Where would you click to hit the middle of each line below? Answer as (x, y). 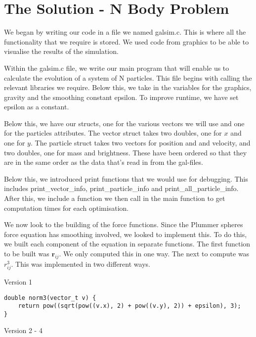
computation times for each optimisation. (66, 208)
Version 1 (18, 281)
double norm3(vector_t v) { (50, 298)
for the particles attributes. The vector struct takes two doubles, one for (113, 133)
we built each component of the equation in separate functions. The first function (127, 244)
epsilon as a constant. (37, 107)
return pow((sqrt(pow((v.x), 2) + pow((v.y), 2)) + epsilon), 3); (129, 306)
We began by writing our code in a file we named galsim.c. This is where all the (125, 32)
